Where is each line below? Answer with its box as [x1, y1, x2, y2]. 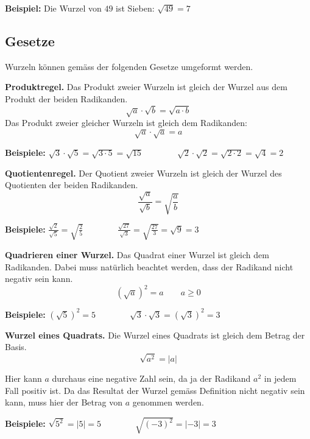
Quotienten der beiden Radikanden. [5, 178, 138, 191]
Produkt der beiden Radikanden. [5, 92, 128, 105]
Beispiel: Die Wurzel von [5, 2, 102, 14]
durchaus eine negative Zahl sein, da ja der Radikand [52, 372, 251, 385]
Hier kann [5, 372, 42, 385]
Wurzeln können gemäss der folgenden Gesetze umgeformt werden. [5, 60, 253, 72]
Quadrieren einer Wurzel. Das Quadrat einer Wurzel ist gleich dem [5, 248, 269, 261]
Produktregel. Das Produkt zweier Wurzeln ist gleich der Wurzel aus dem [5, 80, 287, 93]
